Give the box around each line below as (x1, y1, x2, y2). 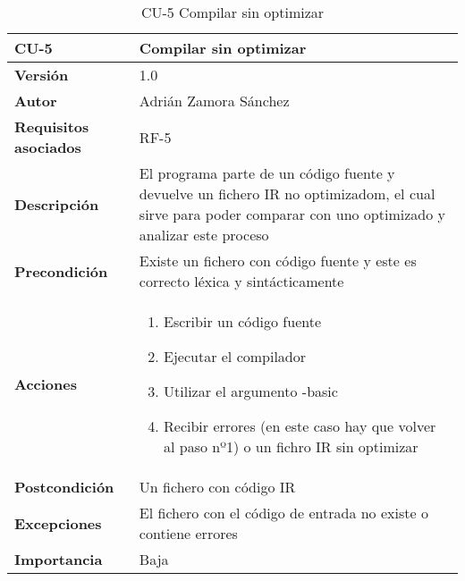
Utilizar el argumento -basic (164, 381, 338, 401)
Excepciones (14, 512, 102, 534)
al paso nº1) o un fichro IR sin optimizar (164, 436, 418, 457)
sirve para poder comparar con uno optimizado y (139, 204, 445, 224)
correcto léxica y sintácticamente (139, 271, 344, 291)
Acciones (14, 374, 77, 394)
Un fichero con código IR (139, 476, 296, 497)
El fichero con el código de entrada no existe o (139, 502, 428, 523)
